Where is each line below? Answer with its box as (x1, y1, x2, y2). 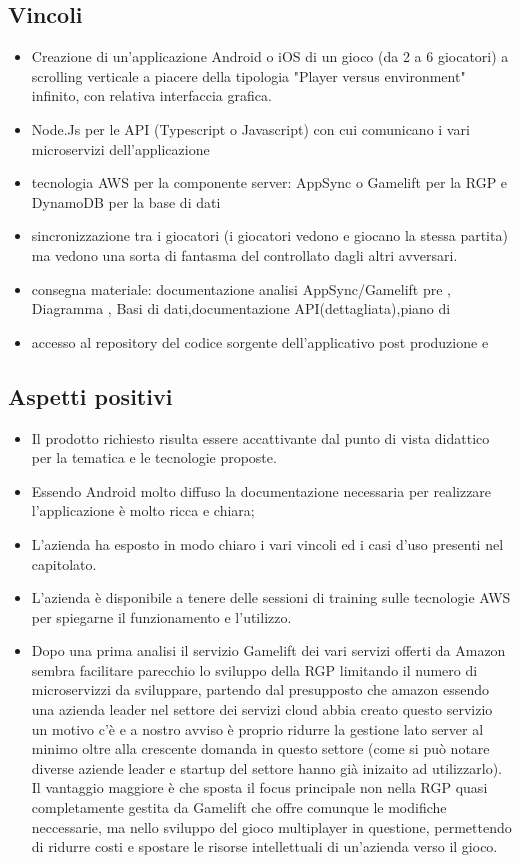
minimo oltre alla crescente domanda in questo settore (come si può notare (31, 738, 490, 759)
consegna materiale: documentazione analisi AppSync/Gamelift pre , (31, 278, 451, 299)
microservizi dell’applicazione (31, 138, 210, 159)
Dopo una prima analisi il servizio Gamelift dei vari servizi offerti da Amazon (31, 640, 506, 661)
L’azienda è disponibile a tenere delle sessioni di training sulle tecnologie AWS (31, 587, 511, 608)
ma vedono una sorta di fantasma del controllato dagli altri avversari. (31, 244, 458, 265)
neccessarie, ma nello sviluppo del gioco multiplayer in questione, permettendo (31, 816, 512, 837)
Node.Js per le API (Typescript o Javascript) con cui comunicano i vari (31, 118, 470, 139)
